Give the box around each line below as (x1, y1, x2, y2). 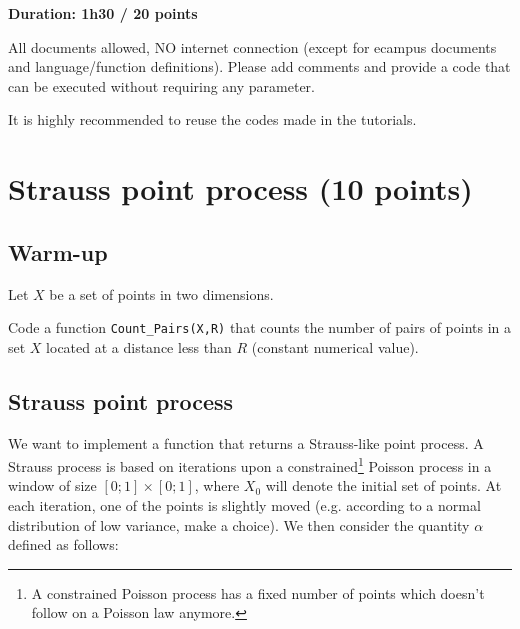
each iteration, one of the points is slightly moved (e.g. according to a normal (8, 495, 481, 516)
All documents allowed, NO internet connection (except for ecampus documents (8, 36, 497, 57)
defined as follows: (8, 534, 119, 555)
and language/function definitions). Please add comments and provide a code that (8, 56, 511, 77)
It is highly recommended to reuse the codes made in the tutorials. (8, 109, 417, 130)
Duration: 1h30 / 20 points (8, 3, 198, 23)
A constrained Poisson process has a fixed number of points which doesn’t (31, 582, 485, 603)
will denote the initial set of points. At (265, 475, 502, 496)
